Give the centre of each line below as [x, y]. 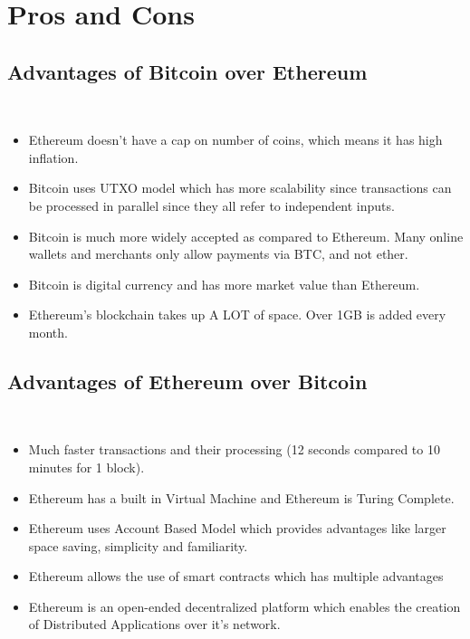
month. [48, 332]
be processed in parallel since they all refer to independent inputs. [211, 205]
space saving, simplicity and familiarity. [138, 545]
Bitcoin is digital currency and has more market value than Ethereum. [224, 284]
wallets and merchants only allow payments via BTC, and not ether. [218, 254]
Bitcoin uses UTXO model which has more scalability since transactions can [240, 188]
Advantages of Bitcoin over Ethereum [187, 71]
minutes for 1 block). [86, 467]
